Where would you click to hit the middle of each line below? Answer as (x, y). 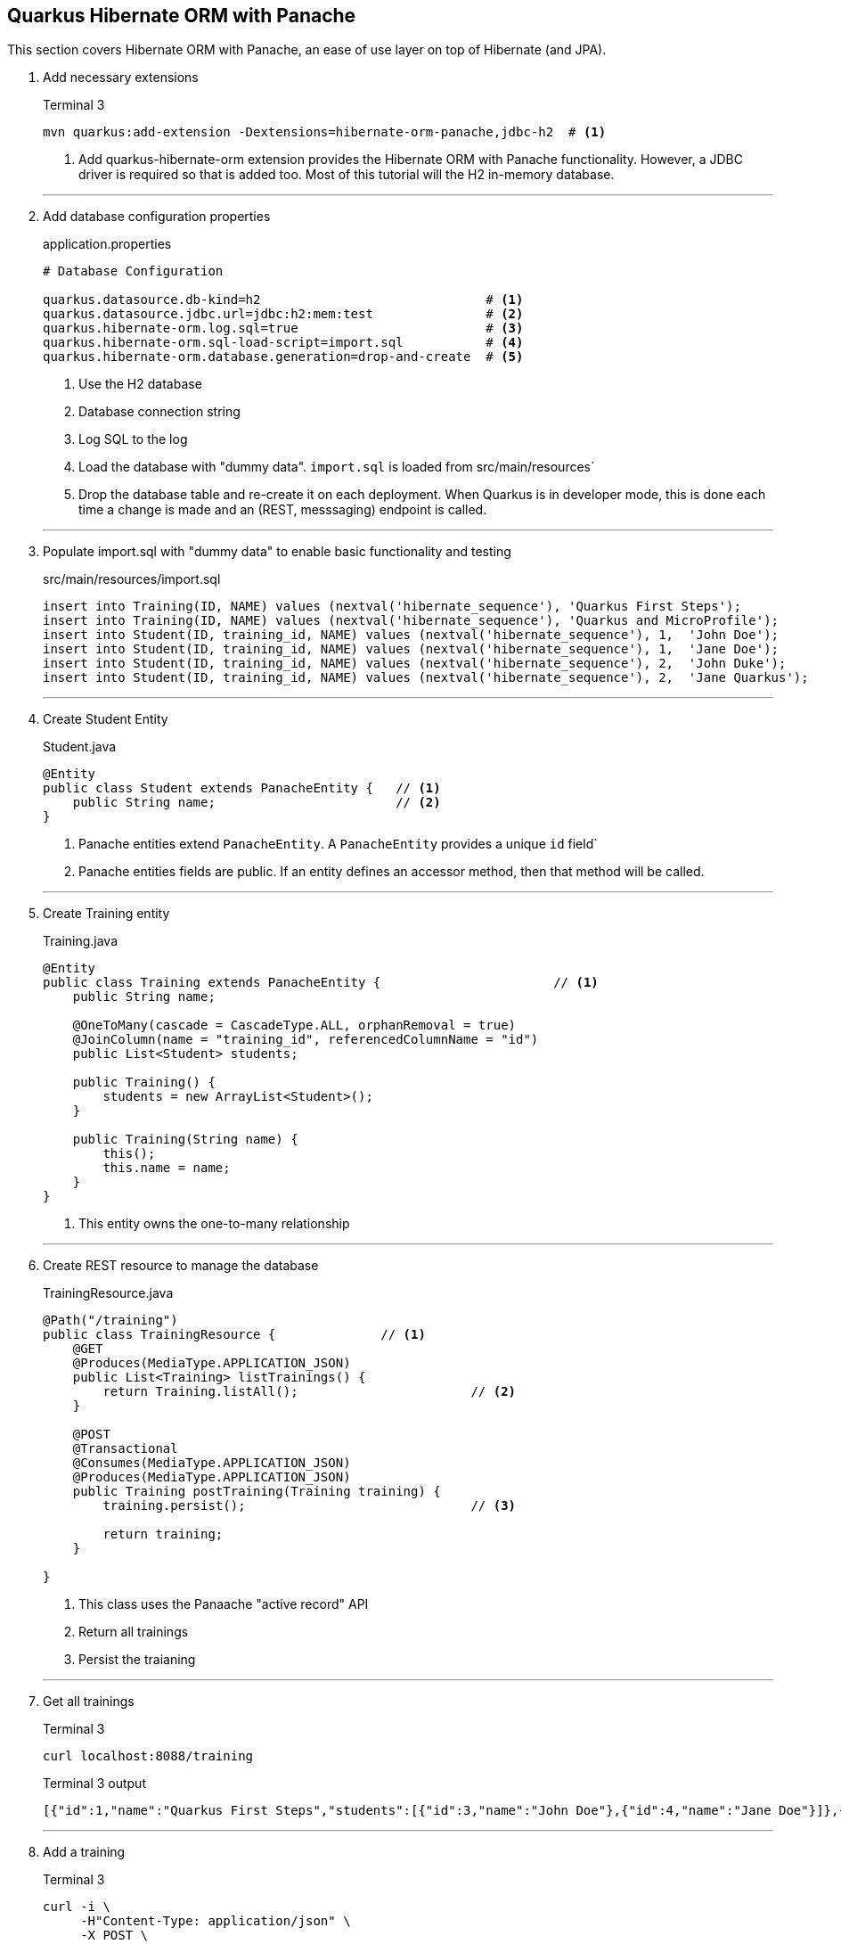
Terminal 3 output (94, 1784)
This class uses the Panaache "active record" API (224, 1604)
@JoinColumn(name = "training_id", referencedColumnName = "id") (306, 1040)
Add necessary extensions (121, 78)
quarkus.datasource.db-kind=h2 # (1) (283, 300)
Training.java (81, 941)
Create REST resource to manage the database (181, 1266)
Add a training (84, 1852)
